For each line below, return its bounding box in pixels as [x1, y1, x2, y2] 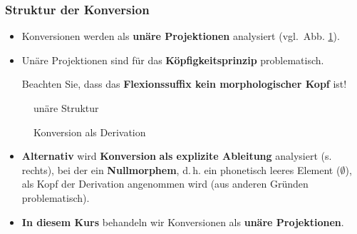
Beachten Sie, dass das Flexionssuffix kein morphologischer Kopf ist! [21, 76, 347, 91]
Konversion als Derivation [33, 124, 146, 139]
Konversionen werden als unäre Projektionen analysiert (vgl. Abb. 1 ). [21, 29, 340, 44]
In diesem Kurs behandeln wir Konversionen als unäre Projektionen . [21, 214, 344, 229]
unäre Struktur [33, 101, 99, 115]
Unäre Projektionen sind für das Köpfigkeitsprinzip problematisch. [21, 52, 324, 67]
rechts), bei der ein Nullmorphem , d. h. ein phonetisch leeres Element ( [21, 162, 341, 177]
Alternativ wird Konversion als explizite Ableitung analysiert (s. [21, 148, 332, 163]
